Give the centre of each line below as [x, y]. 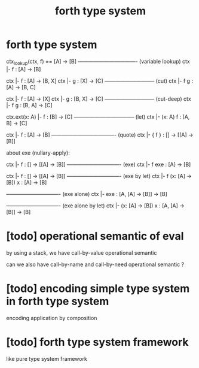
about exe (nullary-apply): [38, 153]
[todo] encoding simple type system [98, 288]
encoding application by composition [52, 318]
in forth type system [58, 301]
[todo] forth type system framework [98, 342]
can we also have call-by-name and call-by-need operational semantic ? [95, 264]
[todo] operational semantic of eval [95, 236]
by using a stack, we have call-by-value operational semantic [82, 252]
